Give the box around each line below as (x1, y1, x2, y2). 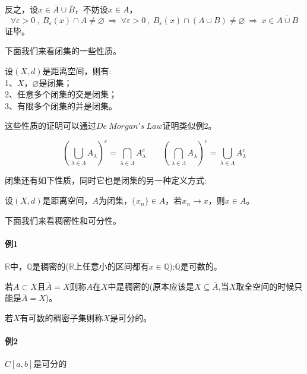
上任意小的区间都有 (74, 260, 149, 272)
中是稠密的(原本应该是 (107, 280, 195, 292)
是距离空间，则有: (42, 65, 112, 77)
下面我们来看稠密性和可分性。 (5, 214, 121, 226)
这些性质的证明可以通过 (5, 119, 96, 132)
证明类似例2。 (162, 119, 217, 132)
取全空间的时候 (236, 280, 295, 292)
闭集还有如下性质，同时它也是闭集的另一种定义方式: (5, 174, 207, 186)
